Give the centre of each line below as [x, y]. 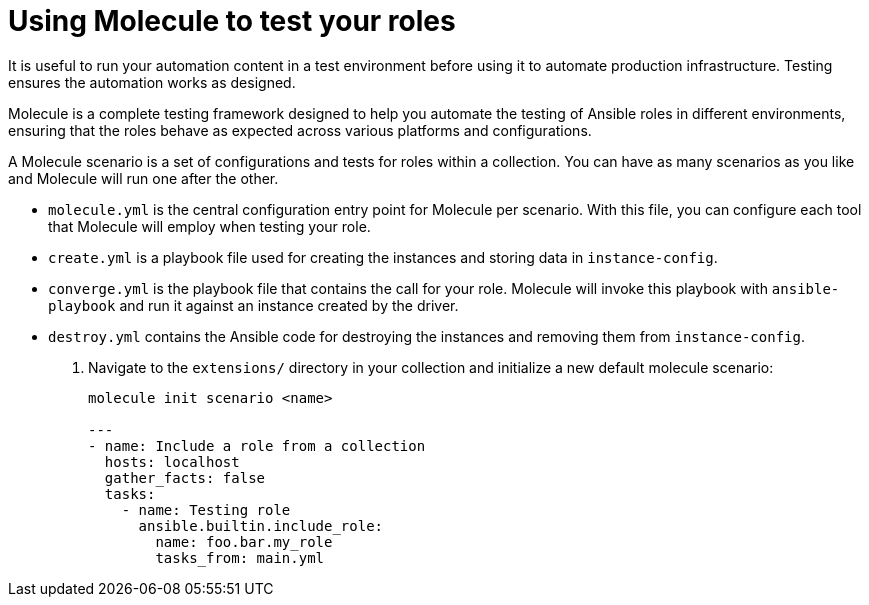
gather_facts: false [185, 477]
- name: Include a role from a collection [257, 445]
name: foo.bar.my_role [244, 541]
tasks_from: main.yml [240, 557]
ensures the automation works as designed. [152, 82]
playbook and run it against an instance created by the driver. [253, 305]
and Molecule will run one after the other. [143, 178]
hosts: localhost [172, 461]
